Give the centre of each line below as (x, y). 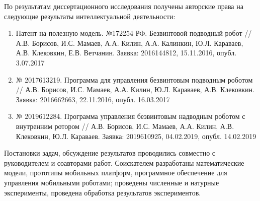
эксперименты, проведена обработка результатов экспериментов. (103, 192)
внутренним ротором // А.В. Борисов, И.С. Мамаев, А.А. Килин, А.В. (125, 126)
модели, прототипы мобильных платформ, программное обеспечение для (116, 173)
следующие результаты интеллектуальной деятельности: (90, 16)
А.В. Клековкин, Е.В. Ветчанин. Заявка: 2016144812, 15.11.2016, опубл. (126, 53)
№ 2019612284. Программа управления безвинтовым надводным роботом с (131, 116)
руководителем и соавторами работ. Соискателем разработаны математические (124, 162)
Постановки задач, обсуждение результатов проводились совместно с (110, 153)
